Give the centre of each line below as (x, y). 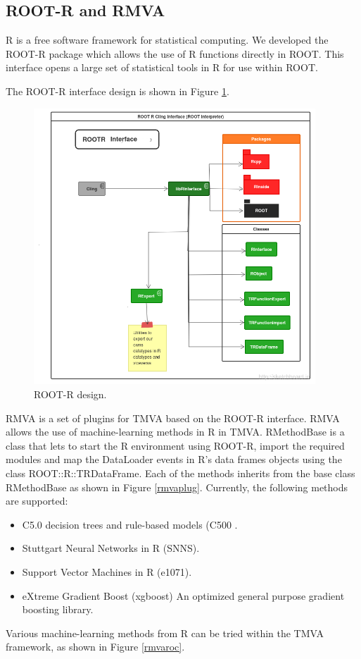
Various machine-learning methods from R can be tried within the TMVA (165, 633)
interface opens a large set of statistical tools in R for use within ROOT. (162, 67)
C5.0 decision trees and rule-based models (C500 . (130, 524)
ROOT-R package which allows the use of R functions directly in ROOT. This (175, 53)
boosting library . (58, 609)
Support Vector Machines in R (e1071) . (107, 572)
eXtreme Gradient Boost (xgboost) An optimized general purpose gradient (183, 595)
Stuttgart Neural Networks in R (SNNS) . (111, 548)
